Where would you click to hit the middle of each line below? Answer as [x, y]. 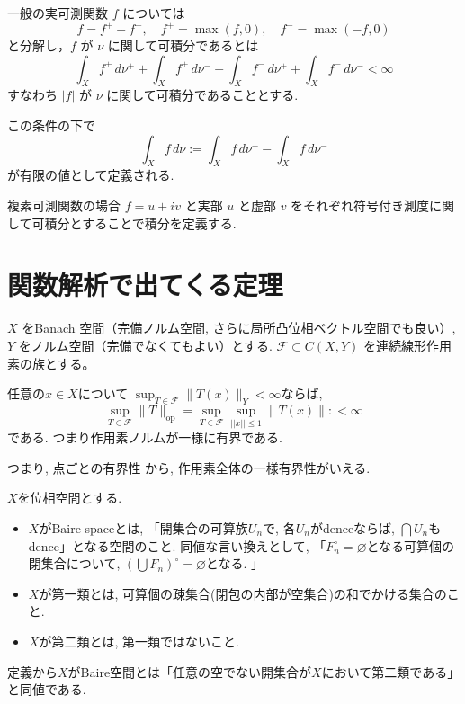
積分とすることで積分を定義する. [140, 223]
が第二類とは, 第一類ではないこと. [139, 641]
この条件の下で [51, 125]
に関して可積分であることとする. [202, 95]
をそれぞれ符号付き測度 [360, 205]
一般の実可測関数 [58, 13]
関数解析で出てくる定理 [145, 285]
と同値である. [47, 689]
